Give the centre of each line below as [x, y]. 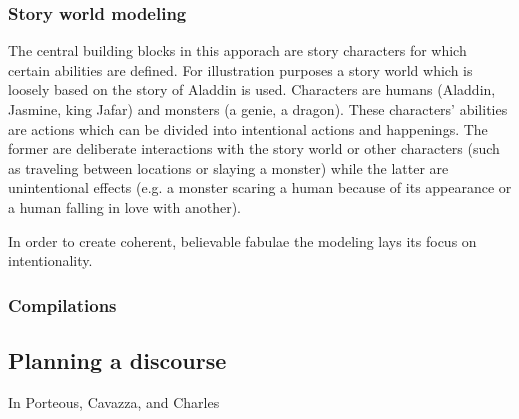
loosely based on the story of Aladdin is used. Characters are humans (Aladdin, [252, 89]
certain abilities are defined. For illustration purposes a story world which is [240, 69]
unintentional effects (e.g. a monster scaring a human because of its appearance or [260, 187]
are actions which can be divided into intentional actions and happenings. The [248, 128]
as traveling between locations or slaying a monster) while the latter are [228, 167]
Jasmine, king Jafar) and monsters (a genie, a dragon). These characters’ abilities [258, 109]
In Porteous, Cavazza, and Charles [114, 401]
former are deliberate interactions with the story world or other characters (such [254, 148]
